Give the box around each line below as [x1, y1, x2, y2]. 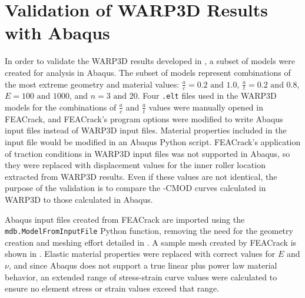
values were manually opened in [148, 101, 263, 113]
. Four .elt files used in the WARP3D [137, 89, 277, 102]
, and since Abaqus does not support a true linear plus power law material [8, 259, 277, 271]
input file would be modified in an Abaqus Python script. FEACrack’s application [5, 136, 301, 148]
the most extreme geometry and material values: [5, 78, 180, 90]
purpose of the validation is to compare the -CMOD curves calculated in [5, 182, 266, 194]
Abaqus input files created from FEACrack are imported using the [5, 213, 245, 225]
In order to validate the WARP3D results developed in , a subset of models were [5, 55, 296, 67]
